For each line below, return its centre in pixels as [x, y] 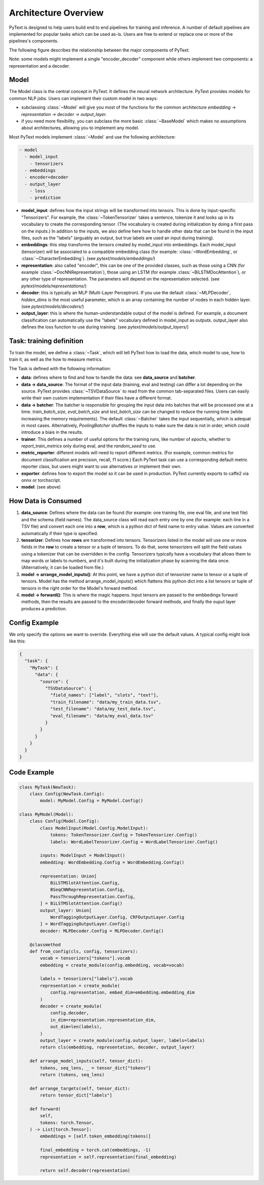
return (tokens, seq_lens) [72, 1075]
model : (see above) [41, 487]
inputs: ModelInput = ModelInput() [83, 856]
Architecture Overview [56, 13]
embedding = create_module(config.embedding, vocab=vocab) [112, 965]
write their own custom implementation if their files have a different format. [97, 398]
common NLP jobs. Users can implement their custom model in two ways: [83, 98]
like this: [17, 641]
